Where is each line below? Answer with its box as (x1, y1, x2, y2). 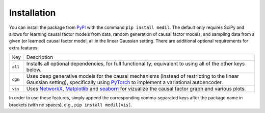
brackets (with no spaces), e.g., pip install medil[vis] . (9, 102, 132, 108)
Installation (9, 7, 56, 18)
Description (26, 54, 53, 61)
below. (26, 67, 42, 73)
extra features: (9, 45, 39, 51)
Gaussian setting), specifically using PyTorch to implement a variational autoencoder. (26, 79, 223, 86)
